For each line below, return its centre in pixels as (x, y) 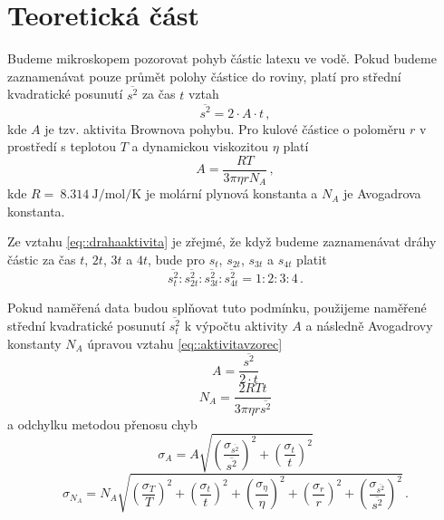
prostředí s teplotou (62, 146)
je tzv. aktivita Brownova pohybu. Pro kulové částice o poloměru (225, 128)
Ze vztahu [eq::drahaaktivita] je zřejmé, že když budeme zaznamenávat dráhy (222, 241)
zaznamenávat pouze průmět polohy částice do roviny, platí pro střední (204, 76)
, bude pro (176, 259)
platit (312, 259)
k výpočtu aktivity (236, 325)
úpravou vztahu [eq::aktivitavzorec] (185, 343)
